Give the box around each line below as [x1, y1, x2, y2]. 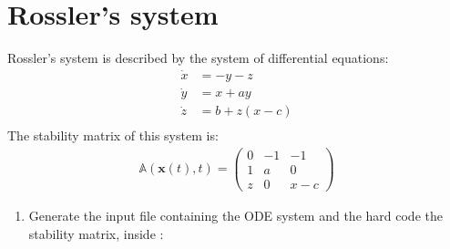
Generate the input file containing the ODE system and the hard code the [28, 206, 443, 225]
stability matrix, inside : [28, 223, 164, 243]
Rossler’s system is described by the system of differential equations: [7, 48, 389, 67]
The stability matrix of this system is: [7, 126, 219, 145]
